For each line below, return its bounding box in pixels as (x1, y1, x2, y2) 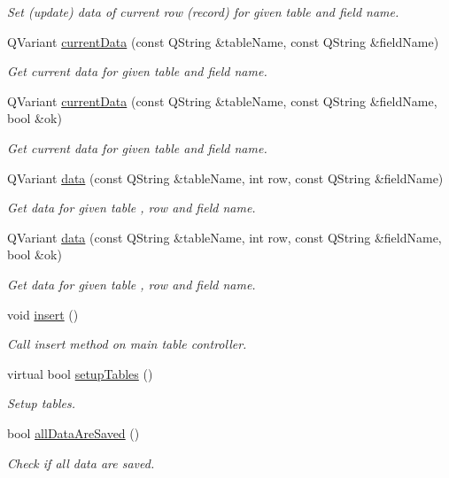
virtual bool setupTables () (7, 364, 153, 382)
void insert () (7, 305, 79, 323)
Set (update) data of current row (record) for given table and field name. (7, 3, 399, 20)
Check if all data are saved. (7, 453, 155, 472)
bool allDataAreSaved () (7, 423, 140, 442)
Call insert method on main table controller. (7, 335, 247, 353)
